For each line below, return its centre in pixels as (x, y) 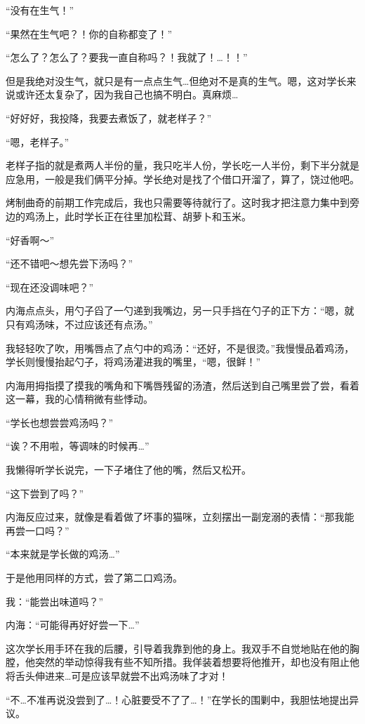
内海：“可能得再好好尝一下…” (73, 625)
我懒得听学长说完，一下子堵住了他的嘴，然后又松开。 (128, 470)
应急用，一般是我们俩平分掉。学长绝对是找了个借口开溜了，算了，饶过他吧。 (182, 179)
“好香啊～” (30, 240)
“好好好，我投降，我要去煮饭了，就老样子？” (109, 118)
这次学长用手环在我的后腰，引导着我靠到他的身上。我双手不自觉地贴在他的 (178, 648)
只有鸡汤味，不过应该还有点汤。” (79, 324)
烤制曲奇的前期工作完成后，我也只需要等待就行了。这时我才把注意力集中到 (178, 202)
